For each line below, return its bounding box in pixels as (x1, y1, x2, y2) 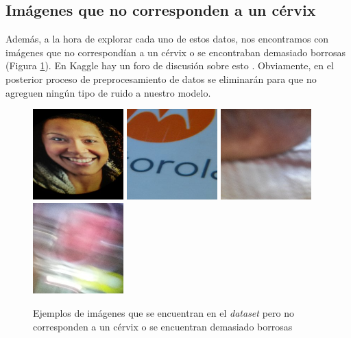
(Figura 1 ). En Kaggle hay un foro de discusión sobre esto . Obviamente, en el (5, 58, 334, 73)
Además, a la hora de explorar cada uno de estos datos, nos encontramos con (5, 32, 329, 46)
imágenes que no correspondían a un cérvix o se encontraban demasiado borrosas (5, 45, 346, 59)
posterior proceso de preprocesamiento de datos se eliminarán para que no (5, 71, 317, 86)
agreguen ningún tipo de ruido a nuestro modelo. (5, 85, 211, 99)
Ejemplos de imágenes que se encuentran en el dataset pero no (33, 305, 294, 319)
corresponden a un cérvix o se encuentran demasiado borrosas (33, 319, 293, 333)
